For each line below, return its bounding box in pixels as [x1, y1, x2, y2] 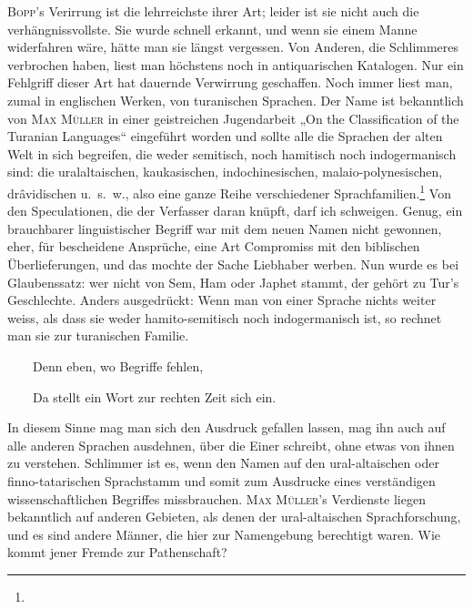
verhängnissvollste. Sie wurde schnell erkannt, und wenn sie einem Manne [7, 19, 418, 38]
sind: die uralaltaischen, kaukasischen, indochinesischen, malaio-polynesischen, [7, 162, 443, 181]
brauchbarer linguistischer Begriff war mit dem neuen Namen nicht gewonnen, [7, 218, 442, 238]
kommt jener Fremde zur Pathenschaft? [7, 543, 227, 562]
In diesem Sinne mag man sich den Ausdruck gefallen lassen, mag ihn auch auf [7, 418, 446, 437]
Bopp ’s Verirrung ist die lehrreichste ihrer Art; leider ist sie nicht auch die [7, 2, 419, 20]
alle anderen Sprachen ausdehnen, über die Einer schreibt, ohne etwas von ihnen [7, 435, 455, 454]
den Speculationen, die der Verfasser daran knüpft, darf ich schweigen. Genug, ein [7, 201, 463, 220]
